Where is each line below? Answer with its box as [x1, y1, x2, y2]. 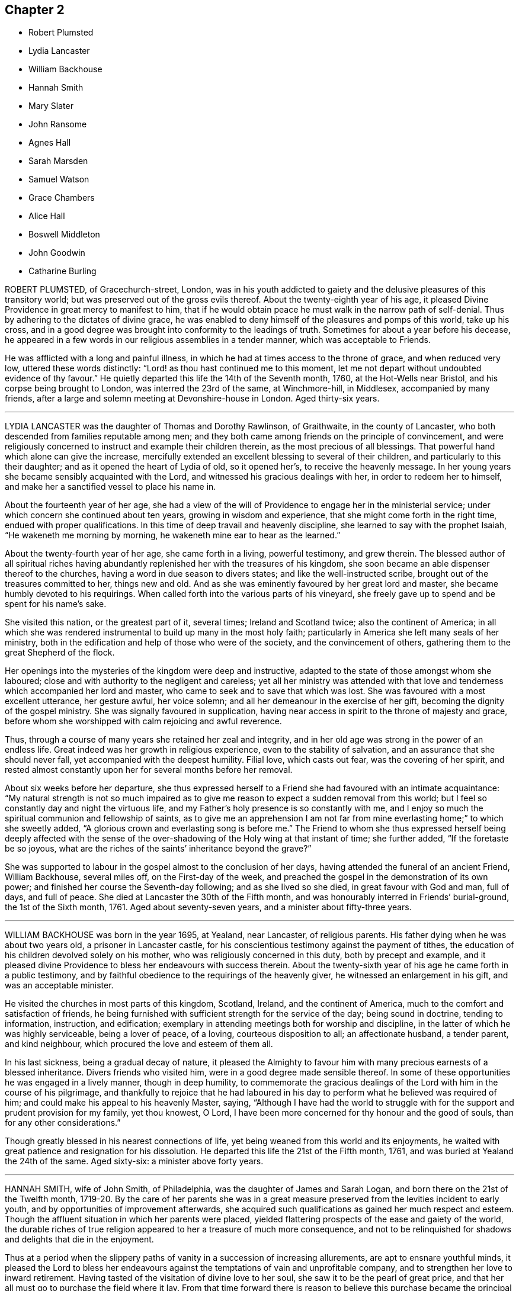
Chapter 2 [5, 2, 65, 17]
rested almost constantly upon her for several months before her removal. [5, 765, 293, 775]
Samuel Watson [28, 174, 89, 185]
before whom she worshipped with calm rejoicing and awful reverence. [5, 716, 282, 727]
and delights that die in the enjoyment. [5, 1234, 154, 1245]
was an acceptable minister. [5, 980, 114, 991]
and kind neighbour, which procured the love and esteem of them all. [5, 1039, 273, 1049]
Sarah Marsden [28, 156, 88, 166]
